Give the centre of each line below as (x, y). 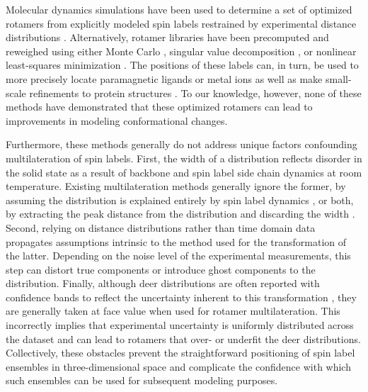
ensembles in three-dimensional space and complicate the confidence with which (178, 366)
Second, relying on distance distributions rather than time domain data (161, 227)
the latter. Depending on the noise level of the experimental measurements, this (178, 256)
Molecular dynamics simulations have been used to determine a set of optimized (179, 9)
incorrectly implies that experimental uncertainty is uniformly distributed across (180, 325)
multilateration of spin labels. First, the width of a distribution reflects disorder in (184, 158)
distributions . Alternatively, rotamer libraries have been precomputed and (167, 37)
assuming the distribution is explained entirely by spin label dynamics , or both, (180, 200)
